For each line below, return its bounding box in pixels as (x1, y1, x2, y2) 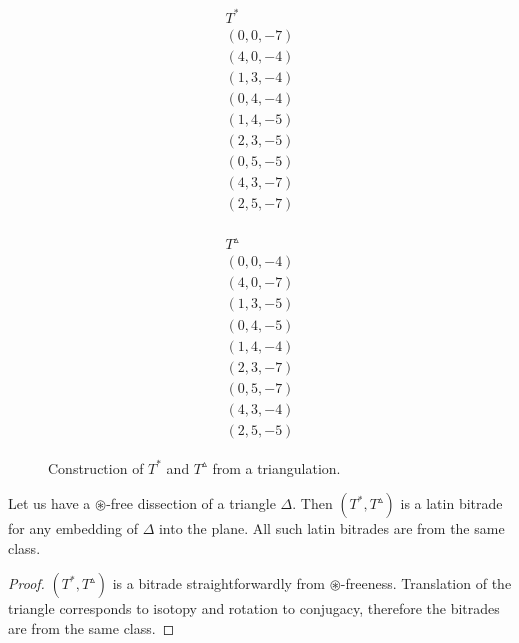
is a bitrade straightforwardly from (112, 573, 326, 594)
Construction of (48, 457, 144, 478)
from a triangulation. (212, 457, 341, 478)
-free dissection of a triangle (106, 493, 276, 514)
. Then (292, 493, 333, 514)
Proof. (8, 573, 45, 594)
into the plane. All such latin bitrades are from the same (158, 518, 505, 539)
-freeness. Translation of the (340, 573, 512, 594)
